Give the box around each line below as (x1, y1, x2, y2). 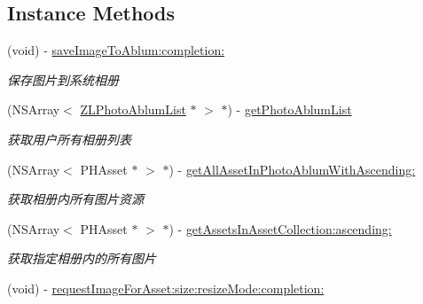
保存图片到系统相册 (7, 70, 119, 89)
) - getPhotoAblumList (227, 100, 352, 119)
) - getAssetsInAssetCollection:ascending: (168, 219, 392, 238)
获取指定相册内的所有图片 (7, 249, 156, 268)
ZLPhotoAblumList (80, 100, 186, 119)
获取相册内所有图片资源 (7, 190, 144, 208)
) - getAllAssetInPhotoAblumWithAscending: (168, 160, 416, 178)
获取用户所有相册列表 (7, 129, 131, 148)
